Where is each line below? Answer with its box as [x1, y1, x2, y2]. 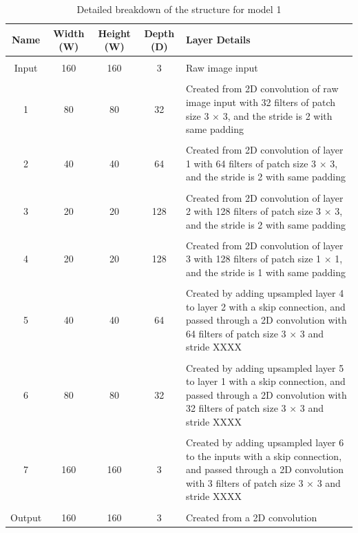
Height [98, 25, 131, 40]
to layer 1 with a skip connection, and [185, 374, 346, 388]
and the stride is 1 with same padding [185, 265, 346, 279]
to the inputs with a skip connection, [185, 448, 342, 463]
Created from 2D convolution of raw [185, 81, 339, 96]
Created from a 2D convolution [185, 510, 317, 524]
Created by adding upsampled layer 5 [185, 360, 344, 375]
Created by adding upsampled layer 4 [185, 286, 344, 300]
